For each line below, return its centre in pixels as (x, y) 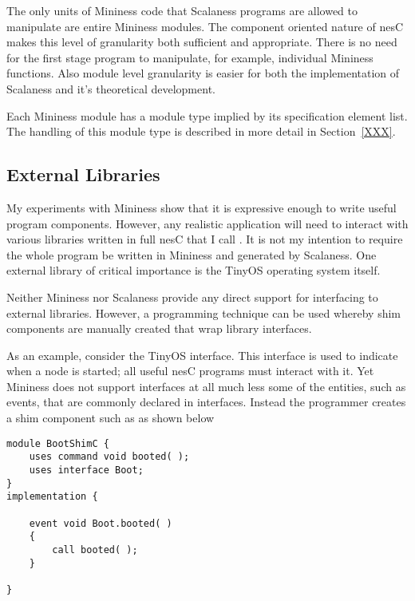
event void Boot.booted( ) (101, 523)
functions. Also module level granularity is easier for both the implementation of (203, 73)
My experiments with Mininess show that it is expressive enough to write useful (202, 207)
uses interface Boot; (86, 470)
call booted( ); (95, 550)
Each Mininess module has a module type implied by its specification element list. (207, 115)
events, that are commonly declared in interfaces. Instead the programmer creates (206, 402)
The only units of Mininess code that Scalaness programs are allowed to (182, 10)
